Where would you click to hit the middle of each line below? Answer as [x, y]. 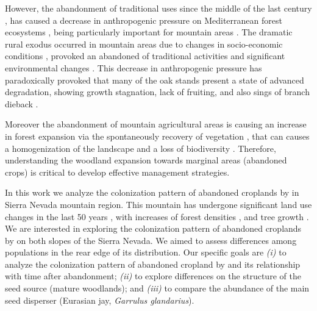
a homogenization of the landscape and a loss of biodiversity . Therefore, [141, 148]
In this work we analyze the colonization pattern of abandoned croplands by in [152, 192]
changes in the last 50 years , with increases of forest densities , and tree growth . [157, 216]
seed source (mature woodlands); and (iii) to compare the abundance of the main [157, 288]
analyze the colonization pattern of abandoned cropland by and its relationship [153, 264]
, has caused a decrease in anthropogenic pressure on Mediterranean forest [144, 20]
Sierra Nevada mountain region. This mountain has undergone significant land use [158, 204]
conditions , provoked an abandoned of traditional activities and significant [145, 56]
